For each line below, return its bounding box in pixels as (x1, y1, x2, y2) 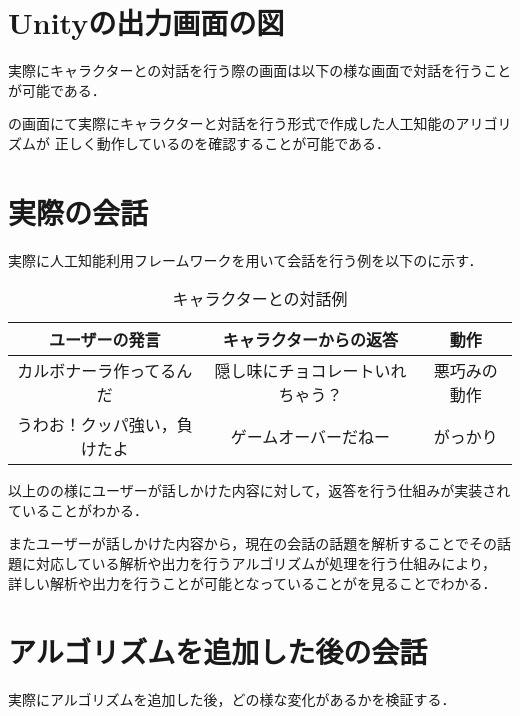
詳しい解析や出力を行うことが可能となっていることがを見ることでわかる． (8, 572, 497, 593)
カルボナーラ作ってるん (17, 359, 193, 383)
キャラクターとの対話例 (172, 287, 348, 311)
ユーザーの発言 (48, 328, 161, 352)
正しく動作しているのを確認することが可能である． (54, 132, 391, 153)
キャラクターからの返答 (222, 328, 399, 352)
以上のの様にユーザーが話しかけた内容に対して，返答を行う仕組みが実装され (8, 480, 511, 501)
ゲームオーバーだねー (230, 425, 391, 449)
